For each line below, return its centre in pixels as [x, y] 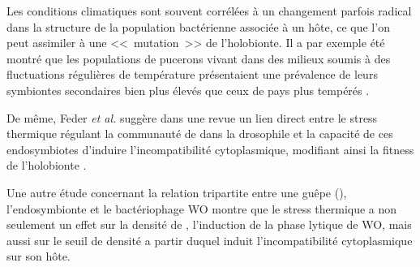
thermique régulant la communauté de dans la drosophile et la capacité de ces [200, 133]
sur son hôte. [39, 256]
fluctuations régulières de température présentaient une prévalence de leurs [192, 74]
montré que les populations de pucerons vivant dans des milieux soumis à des [199, 58]
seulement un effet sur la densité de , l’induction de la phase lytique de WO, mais [209, 224]
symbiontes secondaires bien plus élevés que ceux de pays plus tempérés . [188, 90]
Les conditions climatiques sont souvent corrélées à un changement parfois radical [209, 11]
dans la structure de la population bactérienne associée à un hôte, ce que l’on [198, 26]
